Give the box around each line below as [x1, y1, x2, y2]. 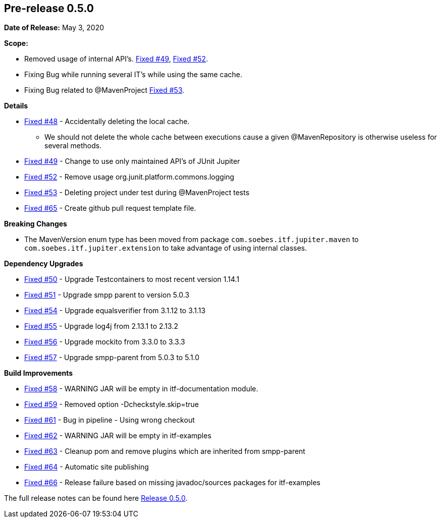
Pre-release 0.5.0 [4, 2, 94, 15]
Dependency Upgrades [4, 259, 83, 268]
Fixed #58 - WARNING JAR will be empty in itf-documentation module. [24, 384, 258, 393]
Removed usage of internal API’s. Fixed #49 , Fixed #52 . [24, 54, 208, 64]
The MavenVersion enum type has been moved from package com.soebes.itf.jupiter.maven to [24, 235, 359, 244]
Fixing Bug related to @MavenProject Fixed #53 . [24, 86, 185, 95]
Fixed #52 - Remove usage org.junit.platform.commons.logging [24, 172, 235, 182]
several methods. [44, 141, 102, 150]
